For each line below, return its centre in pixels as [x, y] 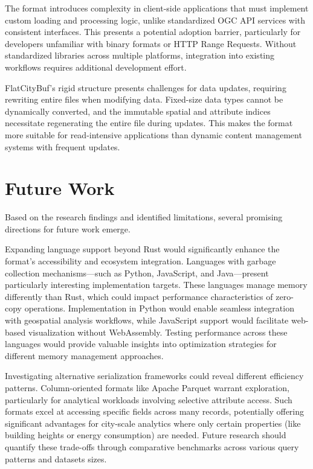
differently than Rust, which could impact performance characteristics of [139, 296]
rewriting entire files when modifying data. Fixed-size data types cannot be [144, 99]
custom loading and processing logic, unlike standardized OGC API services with [155, 20]
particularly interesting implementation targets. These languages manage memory [156, 285]
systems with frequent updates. [63, 146]
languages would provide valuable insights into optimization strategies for [141, 344]
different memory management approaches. [84, 355]
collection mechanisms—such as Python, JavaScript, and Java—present [137, 273]
